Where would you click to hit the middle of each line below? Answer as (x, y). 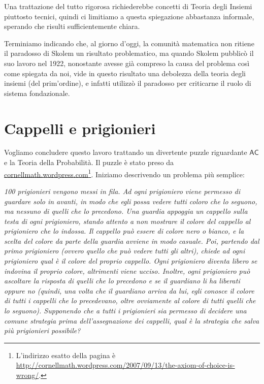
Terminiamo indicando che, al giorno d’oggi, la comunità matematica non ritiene (129, 43)
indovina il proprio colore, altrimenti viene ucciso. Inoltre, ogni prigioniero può (127, 270)
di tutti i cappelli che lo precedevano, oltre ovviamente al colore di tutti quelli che (130, 300)
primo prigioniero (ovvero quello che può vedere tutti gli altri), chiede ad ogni (125, 251)
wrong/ (27, 375)
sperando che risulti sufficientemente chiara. (72, 26)
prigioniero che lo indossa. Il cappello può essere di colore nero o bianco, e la (124, 231)
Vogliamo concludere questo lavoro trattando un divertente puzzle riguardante (126, 152)
